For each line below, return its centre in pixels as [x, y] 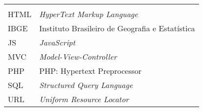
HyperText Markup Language [89, 14]
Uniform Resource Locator [84, 99]
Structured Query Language [86, 85]
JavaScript [57, 42]
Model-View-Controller [78, 56]
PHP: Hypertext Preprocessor [90, 71]
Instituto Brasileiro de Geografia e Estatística [117, 28]
